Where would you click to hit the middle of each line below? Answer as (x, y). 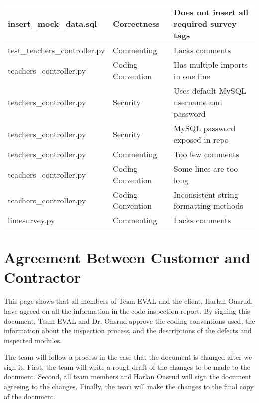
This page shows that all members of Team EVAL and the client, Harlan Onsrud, (129, 301)
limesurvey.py (32, 220)
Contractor (43, 277)
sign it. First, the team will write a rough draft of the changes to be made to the (127, 366)
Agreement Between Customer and (127, 258)
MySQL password (204, 128)
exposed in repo (201, 139)
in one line (192, 76)
